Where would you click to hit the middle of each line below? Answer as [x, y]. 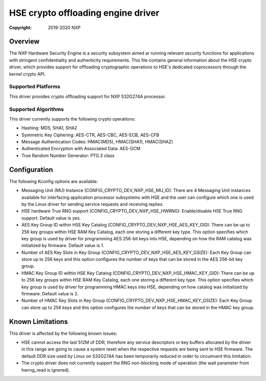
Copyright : [20, 28]
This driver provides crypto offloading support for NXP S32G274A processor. [87, 96]
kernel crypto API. [27, 74]
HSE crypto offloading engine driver [84, 13]
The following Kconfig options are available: [53, 181]
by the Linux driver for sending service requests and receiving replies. [93, 204]
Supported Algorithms [36, 109]
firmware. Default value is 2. [50, 294]
